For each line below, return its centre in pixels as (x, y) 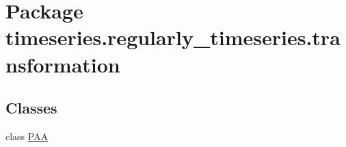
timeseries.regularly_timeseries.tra (173, 37)
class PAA (27, 136)
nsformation (63, 64)
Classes (31, 108)
